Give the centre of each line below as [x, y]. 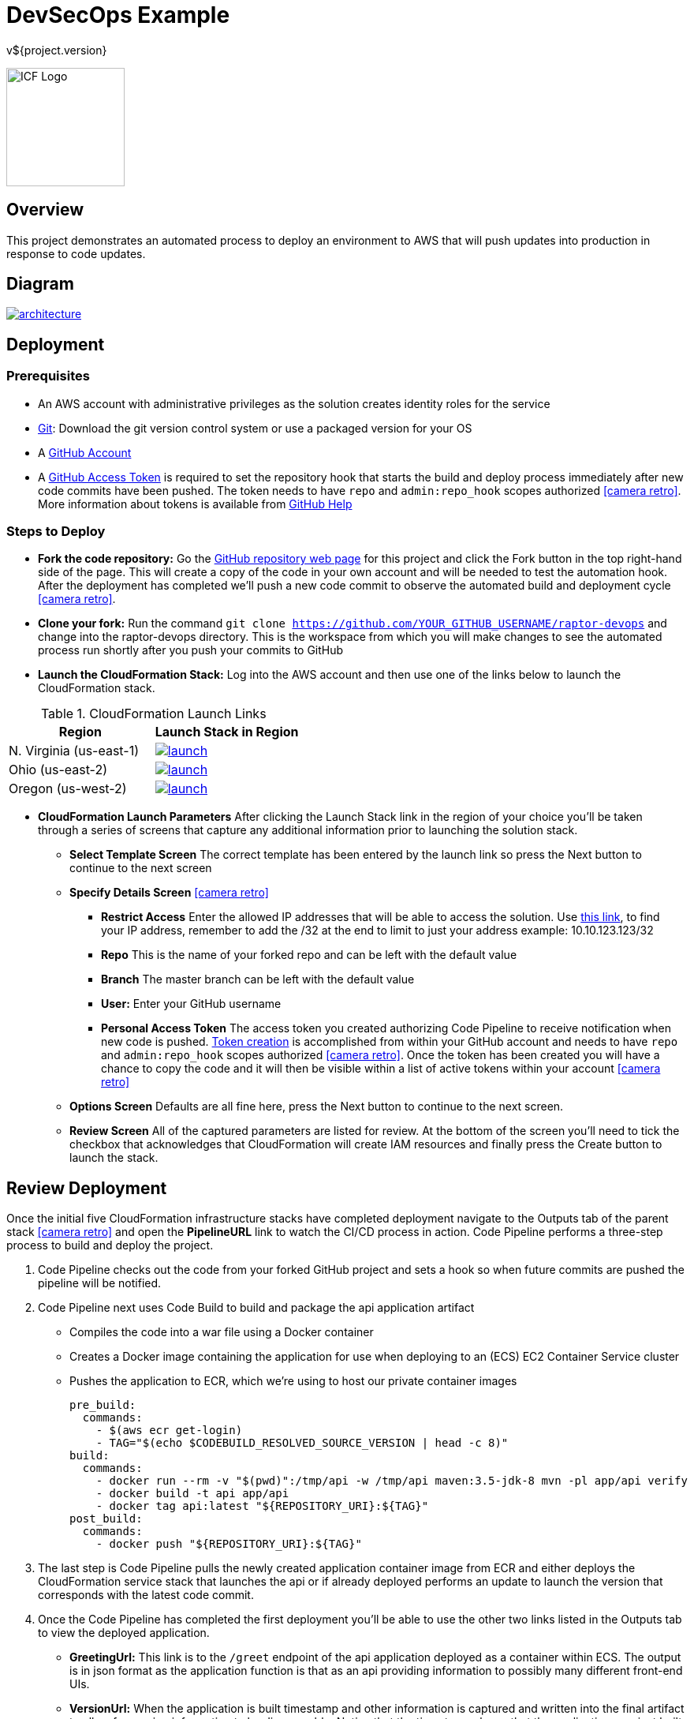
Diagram [40, 284]
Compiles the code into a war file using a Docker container [222, 1332]
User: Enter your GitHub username [191, 1004]
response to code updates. [76, 253]
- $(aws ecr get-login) [169, 1431]
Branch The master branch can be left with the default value [258, 979]
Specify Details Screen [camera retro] [169, 893]
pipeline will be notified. [100, 1283]
